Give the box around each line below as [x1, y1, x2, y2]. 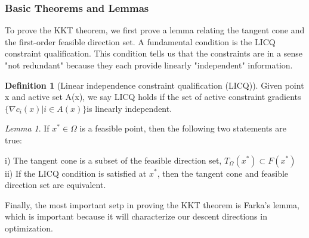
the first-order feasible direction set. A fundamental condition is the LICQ [5, 35, 276, 48]
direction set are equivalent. [5, 178, 106, 191]
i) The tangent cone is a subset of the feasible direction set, [5, 154, 222, 166]
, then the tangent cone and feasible [157, 167, 289, 179]
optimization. [5, 221, 53, 234]
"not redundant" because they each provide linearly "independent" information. [5, 59, 293, 71]
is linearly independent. [86, 102, 172, 114]
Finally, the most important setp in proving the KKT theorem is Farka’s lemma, [5, 198, 299, 211]
